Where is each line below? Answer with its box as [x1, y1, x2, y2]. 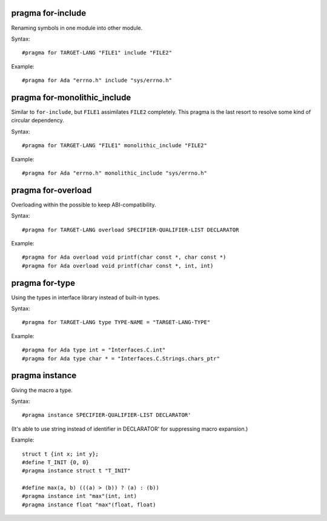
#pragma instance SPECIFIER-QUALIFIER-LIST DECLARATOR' [22, 412, 191, 419]
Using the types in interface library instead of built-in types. [11, 294, 160, 301]
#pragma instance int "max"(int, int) [22, 493, 137, 500]
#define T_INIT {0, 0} [22, 459, 90, 466]
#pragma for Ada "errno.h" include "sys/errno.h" [22, 77, 173, 84]
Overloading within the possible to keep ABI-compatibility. [11, 201, 157, 208]
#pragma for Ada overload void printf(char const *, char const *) [22, 254, 226, 260]
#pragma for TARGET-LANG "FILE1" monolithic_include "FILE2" [22, 142, 207, 149]
